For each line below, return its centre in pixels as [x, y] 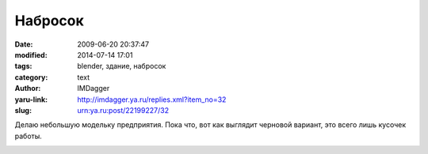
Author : [28, 88]
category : [31, 77]
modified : [31, 54]
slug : [23, 110]
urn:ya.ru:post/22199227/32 [123, 110]
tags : [23, 66]
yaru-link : [31, 100]
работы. [29, 136]
